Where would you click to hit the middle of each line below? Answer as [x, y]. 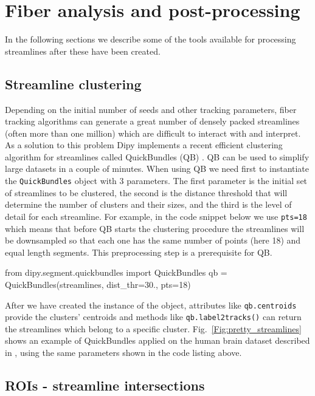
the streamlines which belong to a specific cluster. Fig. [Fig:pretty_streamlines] [153, 328]
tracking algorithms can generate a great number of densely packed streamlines [152, 121]
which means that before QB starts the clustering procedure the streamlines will [155, 228]
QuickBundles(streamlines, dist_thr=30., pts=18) [98, 284]
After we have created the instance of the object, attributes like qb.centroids [151, 305]
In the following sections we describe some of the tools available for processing [151, 39]
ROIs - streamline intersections [105, 385]
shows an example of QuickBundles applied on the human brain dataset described [157, 340]
